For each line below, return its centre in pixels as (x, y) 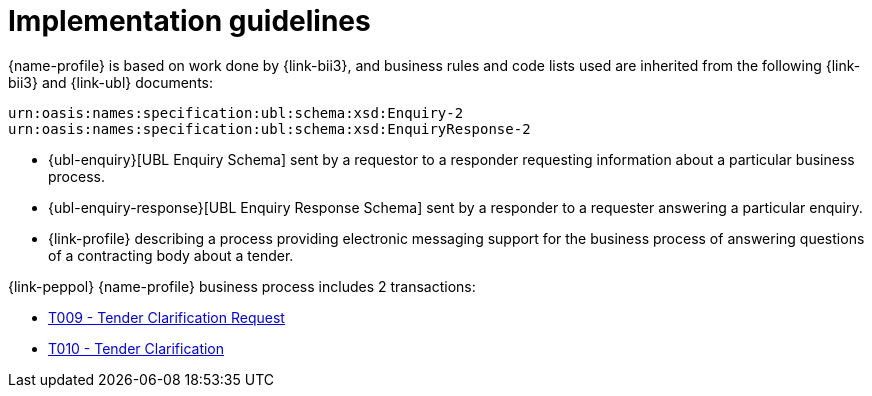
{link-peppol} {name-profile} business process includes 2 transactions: (242, 286)
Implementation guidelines (189, 21)
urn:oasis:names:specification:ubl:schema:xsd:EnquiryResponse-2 (269, 128)
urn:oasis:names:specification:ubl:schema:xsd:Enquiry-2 (236, 112)
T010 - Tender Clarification (136, 348)
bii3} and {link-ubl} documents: (111, 82)
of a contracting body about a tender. (171, 255)
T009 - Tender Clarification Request (166, 317)
